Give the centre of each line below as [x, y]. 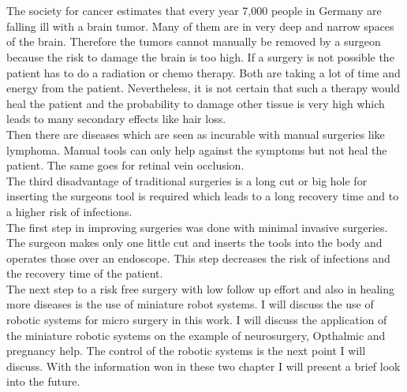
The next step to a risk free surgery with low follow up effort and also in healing [201, 288]
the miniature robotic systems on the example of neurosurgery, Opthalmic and [196, 335]
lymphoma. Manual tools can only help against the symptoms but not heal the [197, 149]
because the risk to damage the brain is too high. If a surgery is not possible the [200, 56]
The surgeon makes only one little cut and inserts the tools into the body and [194, 243]
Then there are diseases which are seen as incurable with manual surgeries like [196, 134]
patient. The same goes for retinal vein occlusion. [125, 165]
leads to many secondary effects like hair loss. [116, 119]
